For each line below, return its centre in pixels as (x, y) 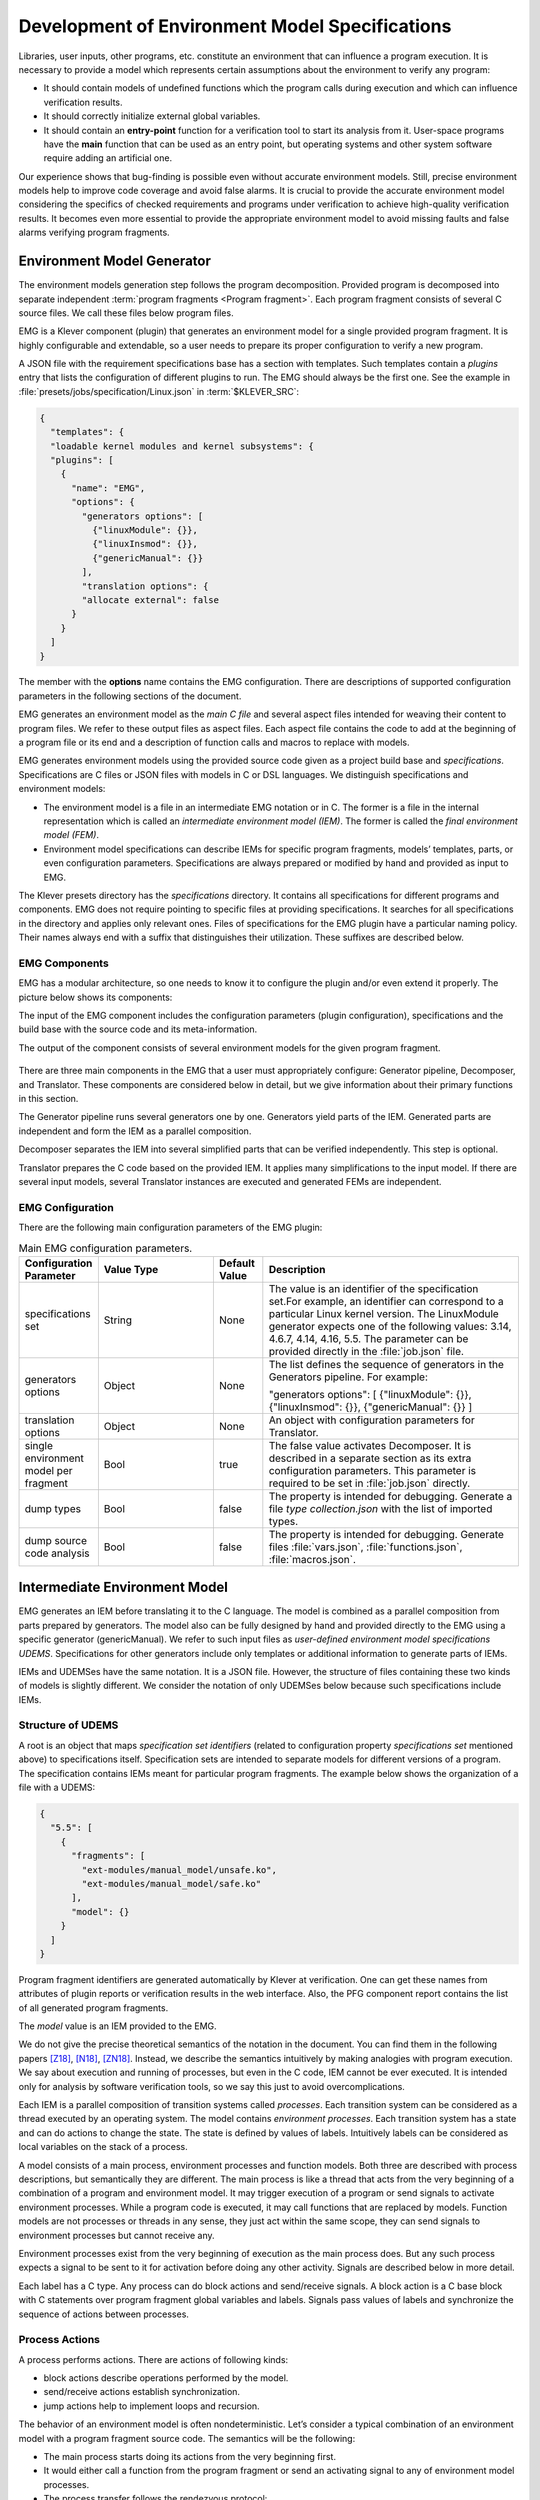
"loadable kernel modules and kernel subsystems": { (182, 446)
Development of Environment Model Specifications (235, 26)
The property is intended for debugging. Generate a (390, 1496)
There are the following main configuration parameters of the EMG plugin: (170, 1227)
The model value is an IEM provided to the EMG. (117, 2026)
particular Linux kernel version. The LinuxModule (383, 1313)
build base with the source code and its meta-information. (138, 1029)
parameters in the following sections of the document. (130, 696)
